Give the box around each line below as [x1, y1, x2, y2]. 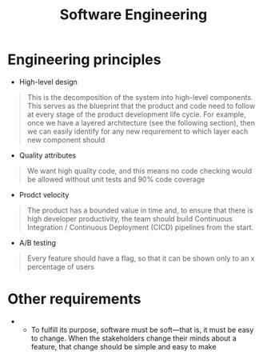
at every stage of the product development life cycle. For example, [26, 110, 246, 119]
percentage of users [26, 261, 95, 271]
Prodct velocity [18, 189, 70, 199]
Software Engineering [59, 6, 208, 24]
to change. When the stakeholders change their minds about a [30, 333, 237, 343]
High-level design [18, 77, 78, 86]
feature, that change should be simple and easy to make [30, 341, 217, 351]
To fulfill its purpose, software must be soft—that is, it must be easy [30, 325, 254, 334]
